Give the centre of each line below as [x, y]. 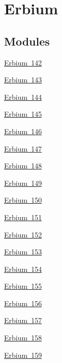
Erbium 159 [23, 355]
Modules [27, 41]
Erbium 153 [23, 252]
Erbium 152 [23, 234]
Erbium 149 [23, 183]
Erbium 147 [23, 148]
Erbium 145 [23, 114]
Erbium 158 [23, 338]
